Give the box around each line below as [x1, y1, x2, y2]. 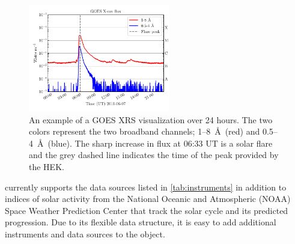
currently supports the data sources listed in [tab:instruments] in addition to [5, 180, 287, 193]
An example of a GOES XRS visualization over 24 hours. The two [29, 113, 273, 126]
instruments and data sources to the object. [5, 227, 165, 240]
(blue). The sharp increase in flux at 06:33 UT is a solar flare [47, 136, 273, 149]
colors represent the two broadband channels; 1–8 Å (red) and [29, 125, 260, 138]
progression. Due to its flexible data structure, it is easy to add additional [5, 216, 276, 228]
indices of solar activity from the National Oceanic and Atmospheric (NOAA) [5, 192, 291, 205]
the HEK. [29, 160, 64, 172]
